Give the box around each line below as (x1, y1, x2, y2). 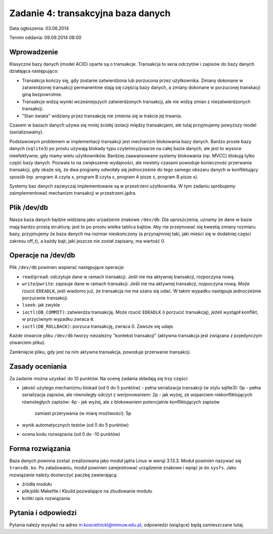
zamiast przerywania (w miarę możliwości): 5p (34, 410, 131, 417)
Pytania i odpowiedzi (9, 508, 77, 517)
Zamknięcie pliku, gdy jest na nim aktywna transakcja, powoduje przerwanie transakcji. (9, 349, 191, 355)
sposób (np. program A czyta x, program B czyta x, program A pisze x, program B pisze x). (9, 173, 199, 180)
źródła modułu (22, 481, 53, 487)
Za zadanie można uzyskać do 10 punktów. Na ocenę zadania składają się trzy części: (9, 375, 189, 381)
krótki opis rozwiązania (22, 495, 70, 501)
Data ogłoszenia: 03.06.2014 (9, 25, 69, 31)
